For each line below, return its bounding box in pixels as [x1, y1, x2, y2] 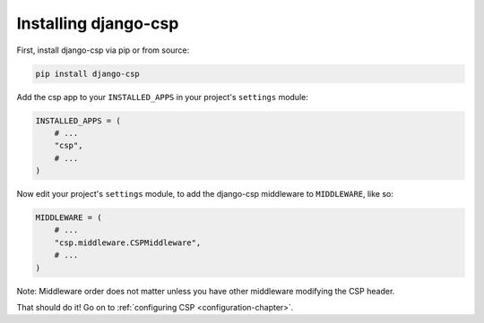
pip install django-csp [35, 68, 141, 79]
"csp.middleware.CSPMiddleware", [54, 237, 202, 248]
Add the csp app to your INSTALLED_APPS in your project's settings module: [16, 91, 308, 102]
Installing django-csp [16, 13, 179, 33]
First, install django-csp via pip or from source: [16, 45, 190, 55]
